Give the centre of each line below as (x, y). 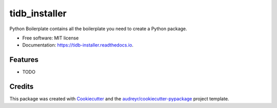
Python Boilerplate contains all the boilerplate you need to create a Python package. (98, 29)
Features (24, 60)
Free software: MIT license (51, 38)
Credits (22, 87)
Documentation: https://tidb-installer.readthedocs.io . (78, 45)
